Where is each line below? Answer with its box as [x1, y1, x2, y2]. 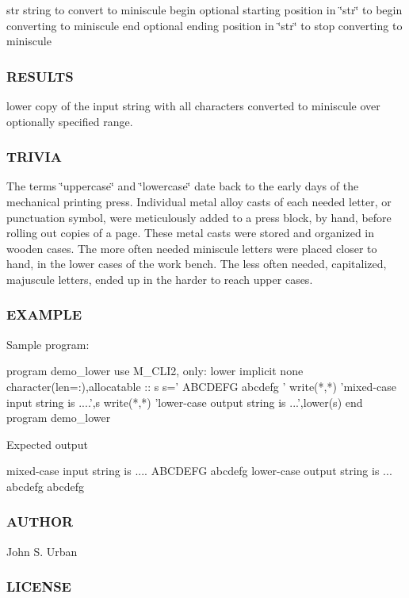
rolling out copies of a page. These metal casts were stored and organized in [6, 224, 375, 241]
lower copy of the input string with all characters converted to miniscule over [6, 98, 380, 113]
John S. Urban [6, 542, 78, 559]
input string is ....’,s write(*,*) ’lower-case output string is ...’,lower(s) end [6, 393, 363, 410]
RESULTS [6, 66, 74, 86]
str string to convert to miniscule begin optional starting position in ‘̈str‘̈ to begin [6, 2, 403, 17]
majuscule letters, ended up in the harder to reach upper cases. [6, 270, 313, 287]
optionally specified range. [6, 113, 133, 129]
